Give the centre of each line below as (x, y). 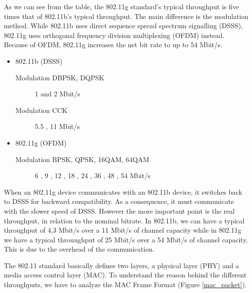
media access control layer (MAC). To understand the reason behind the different (125, 275)
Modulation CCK (41, 110)
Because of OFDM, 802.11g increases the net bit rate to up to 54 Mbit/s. (113, 45)
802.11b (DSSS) (39, 61)
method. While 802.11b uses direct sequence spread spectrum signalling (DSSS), (124, 26)
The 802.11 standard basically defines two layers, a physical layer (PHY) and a (122, 265)
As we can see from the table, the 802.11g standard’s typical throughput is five (122, 6)
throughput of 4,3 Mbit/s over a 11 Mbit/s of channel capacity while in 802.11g (123, 230)
